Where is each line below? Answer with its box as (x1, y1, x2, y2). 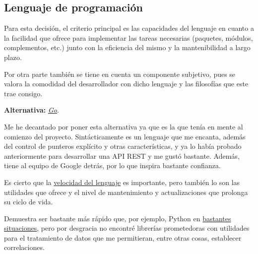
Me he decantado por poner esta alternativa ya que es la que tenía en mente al (4, 121, 243, 131)
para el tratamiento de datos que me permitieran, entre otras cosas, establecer (4, 232, 242, 243)
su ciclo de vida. (4, 196, 53, 207)
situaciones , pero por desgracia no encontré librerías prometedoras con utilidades (4, 223, 250, 233)
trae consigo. (4, 88, 43, 98)
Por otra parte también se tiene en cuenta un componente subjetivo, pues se (4, 68, 236, 79)
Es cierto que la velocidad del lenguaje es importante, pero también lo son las (4, 177, 240, 187)
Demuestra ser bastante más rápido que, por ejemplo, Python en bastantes (4, 213, 231, 223)
